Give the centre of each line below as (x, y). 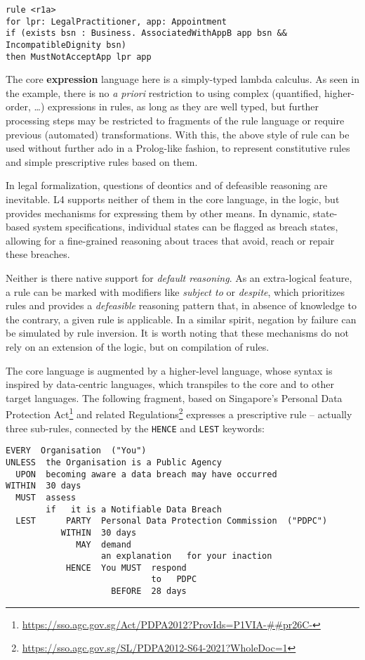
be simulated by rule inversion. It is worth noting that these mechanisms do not (178, 333)
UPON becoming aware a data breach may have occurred (146, 474)
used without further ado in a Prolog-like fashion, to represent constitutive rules (178, 148)
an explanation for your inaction (187, 556)
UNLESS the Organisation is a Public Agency (114, 462)
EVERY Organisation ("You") (76, 451)
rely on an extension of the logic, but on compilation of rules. (138, 346)
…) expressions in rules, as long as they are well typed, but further (177, 106)
